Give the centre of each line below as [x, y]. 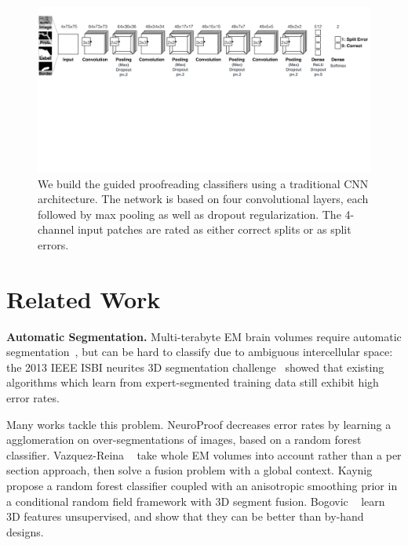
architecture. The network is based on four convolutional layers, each [203, 199]
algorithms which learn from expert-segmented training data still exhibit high [193, 382]
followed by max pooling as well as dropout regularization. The [189, 214]
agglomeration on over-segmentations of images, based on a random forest [184, 440]
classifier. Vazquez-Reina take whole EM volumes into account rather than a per [204, 454]
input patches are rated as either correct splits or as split [214, 229]
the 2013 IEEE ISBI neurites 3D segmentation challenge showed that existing [195, 367]
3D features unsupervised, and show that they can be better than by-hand [185, 516]
